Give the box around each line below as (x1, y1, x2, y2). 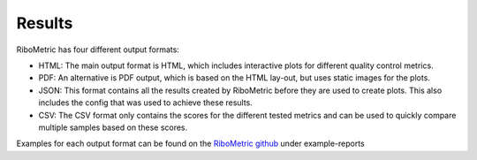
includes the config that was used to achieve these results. (38, 97, 254, 108)
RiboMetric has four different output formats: (16, 44, 180, 55)
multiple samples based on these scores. (38, 122, 188, 133)
